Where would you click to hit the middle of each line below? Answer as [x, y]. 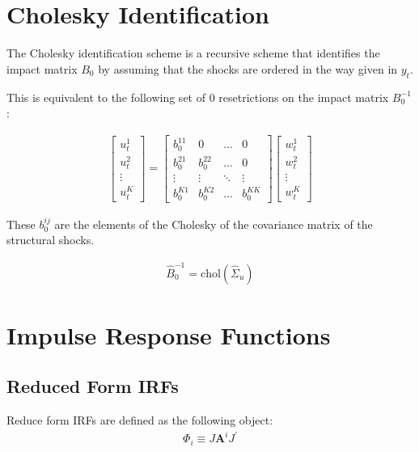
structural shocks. [51, 240]
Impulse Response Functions [169, 334]
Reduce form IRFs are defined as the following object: [140, 420]
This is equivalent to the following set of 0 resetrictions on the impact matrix [198, 97]
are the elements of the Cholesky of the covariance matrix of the [214, 224]
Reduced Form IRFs [93, 386]
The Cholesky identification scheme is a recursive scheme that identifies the [193, 53]
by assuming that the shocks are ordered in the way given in [248, 68]
